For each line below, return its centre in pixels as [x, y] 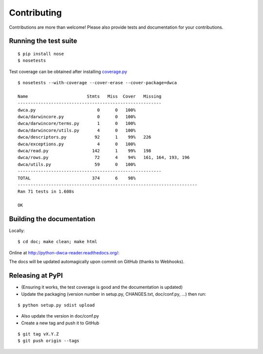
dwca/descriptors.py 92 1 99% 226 [85, 137]
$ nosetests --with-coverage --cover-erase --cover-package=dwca [97, 83]
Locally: [17, 230]
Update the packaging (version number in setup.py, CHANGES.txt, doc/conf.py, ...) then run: [114, 294]
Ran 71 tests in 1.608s [46, 192]
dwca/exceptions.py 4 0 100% [77, 144]
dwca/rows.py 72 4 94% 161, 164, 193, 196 [104, 158]
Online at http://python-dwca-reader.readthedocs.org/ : [64, 252]
